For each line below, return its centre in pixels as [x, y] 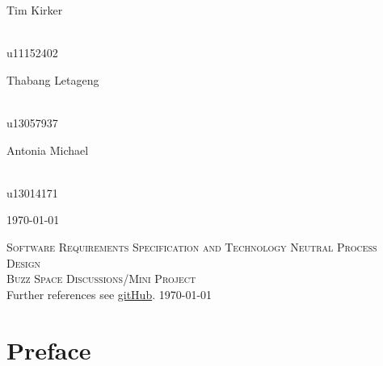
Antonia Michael [48, 150]
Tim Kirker [35, 10]
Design [24, 262]
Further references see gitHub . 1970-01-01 [109, 294]
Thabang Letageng [53, 79]
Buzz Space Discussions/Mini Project [101, 279]
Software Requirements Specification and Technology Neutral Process [192, 246]
